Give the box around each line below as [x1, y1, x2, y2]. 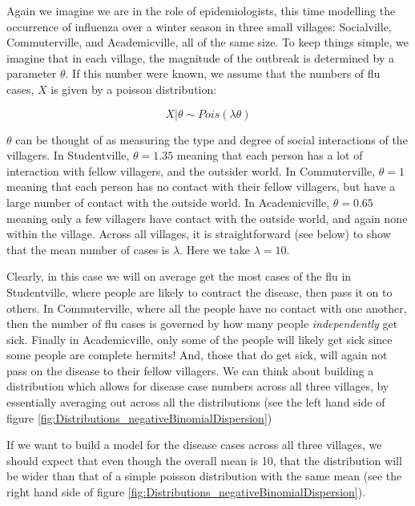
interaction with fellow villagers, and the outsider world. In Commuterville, [6, 162, 376, 179]
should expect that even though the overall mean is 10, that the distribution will [6, 451, 402, 468]
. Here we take [179, 241, 250, 257]
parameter [6, 65, 57, 82]
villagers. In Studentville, [6, 147, 130, 164]
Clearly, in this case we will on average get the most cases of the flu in [6, 268, 352, 285]
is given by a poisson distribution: [50, 80, 217, 97]
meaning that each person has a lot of [176, 147, 363, 164]
